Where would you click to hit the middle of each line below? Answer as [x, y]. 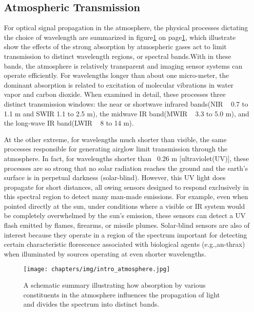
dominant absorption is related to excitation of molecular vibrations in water [119, 84]
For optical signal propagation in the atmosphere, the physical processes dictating [126, 28]
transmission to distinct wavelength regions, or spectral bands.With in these [117, 56]
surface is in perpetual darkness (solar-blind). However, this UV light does [115, 177]
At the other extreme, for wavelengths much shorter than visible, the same [115, 139]
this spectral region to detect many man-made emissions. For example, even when [126, 196]
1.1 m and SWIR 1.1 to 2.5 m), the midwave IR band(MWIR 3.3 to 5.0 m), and [127, 113]
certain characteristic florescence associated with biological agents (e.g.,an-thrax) [125, 244]
